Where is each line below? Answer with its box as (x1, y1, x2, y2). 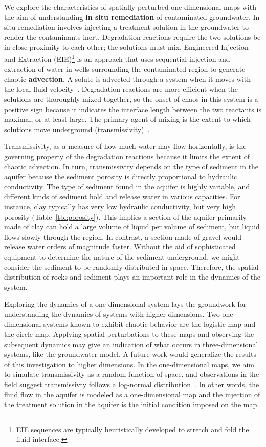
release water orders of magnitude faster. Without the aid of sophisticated (4, 241, 236, 252)
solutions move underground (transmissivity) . (4, 123, 150, 134)
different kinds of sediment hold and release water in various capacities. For (4, 191, 240, 202)
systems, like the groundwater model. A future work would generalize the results (4, 349, 256, 359)
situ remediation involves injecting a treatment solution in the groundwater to (4, 22, 249, 32)
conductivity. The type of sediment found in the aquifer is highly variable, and (4, 181, 250, 191)
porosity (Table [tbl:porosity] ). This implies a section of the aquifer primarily (4, 211, 247, 222)
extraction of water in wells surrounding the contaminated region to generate (4, 63, 246, 74)
